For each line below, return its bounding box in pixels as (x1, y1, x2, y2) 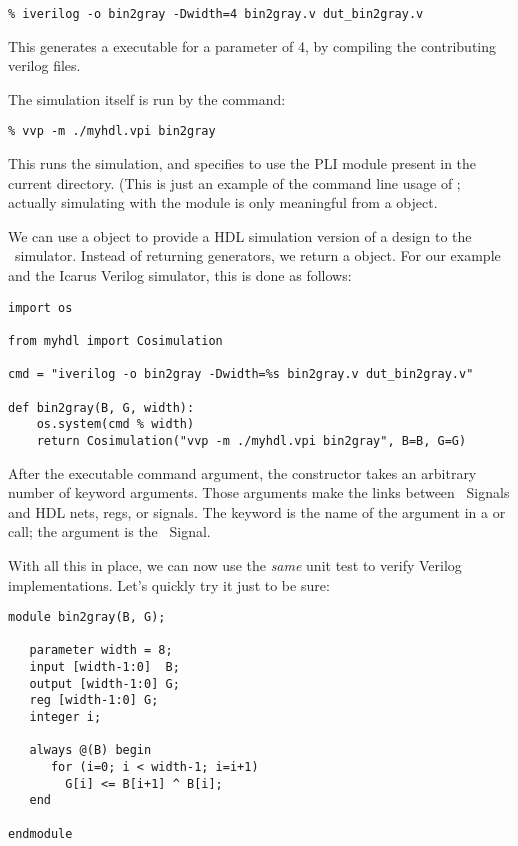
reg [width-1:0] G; (29, 693, 159, 708)
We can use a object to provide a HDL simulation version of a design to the (8, 225, 472, 246)
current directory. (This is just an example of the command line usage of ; (8, 172, 461, 193)
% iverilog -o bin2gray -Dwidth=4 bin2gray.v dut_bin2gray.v (8, 7, 424, 21)
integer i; (29, 710, 102, 725)
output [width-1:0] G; (29, 676, 180, 691)
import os (8, 300, 73, 315)
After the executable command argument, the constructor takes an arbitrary (8, 462, 477, 483)
